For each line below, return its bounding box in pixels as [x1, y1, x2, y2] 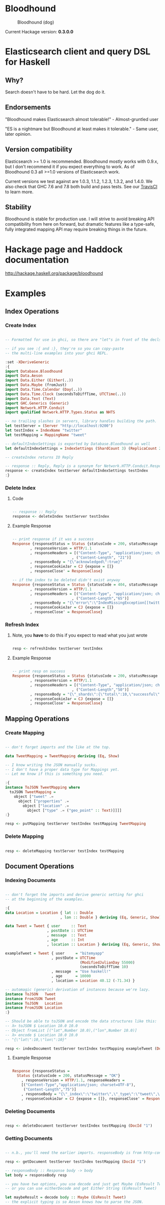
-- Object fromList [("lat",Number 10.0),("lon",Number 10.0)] [5, 1028, 137, 1033]
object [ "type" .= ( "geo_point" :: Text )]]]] [27, 808, 122, 813]
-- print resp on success [12, 669, 65, 674]
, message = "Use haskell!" [51, 969, 111, 974]
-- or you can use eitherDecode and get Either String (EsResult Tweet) [5, 1186, 157, 1191]
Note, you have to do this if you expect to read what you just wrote [12, 632, 148, 638]
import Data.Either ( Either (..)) [5, 378, 74, 383]
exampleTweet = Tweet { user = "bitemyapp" [5, 951, 105, 956]
